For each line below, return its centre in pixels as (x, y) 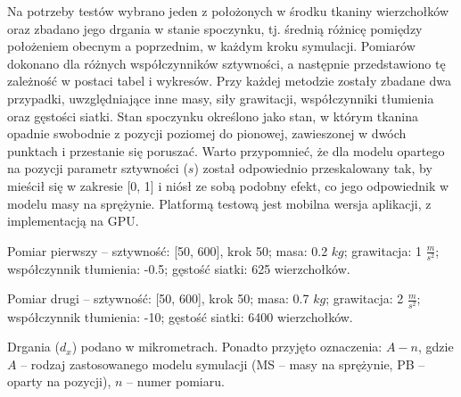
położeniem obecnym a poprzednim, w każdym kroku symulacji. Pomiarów (211, 46)
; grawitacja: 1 (383, 250)
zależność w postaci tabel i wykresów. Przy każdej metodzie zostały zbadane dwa (229, 81)
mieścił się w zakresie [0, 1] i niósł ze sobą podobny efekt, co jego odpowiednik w (228, 185)
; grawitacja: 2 (365, 298)
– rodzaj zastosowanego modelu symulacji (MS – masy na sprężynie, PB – (223, 364)
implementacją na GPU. (73, 221)
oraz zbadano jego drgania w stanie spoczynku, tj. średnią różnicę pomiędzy (215, 28)
